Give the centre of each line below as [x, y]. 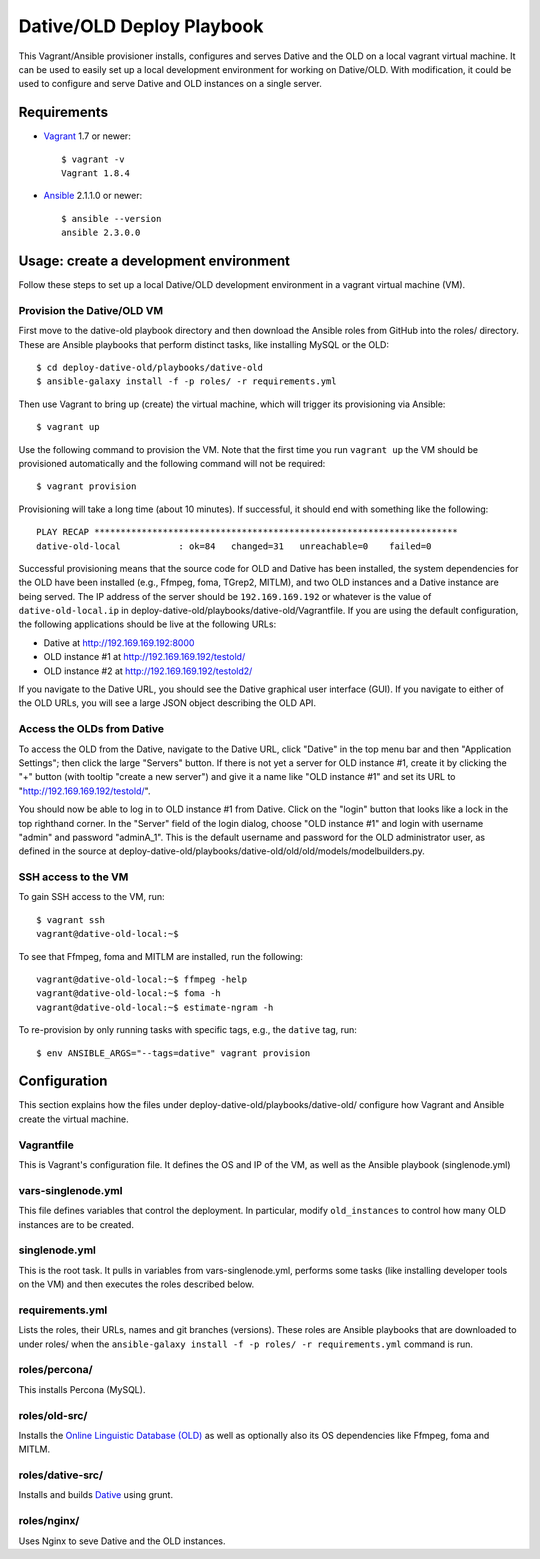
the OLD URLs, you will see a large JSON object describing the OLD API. [167, 703]
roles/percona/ [55, 1370]
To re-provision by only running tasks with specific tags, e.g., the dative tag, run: [187, 1030]
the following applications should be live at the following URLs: [147, 624]
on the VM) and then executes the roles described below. [136, 1284]
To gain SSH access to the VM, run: [91, 897]
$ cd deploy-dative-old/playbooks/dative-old [150, 368]
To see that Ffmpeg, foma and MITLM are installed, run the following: [161, 956]
